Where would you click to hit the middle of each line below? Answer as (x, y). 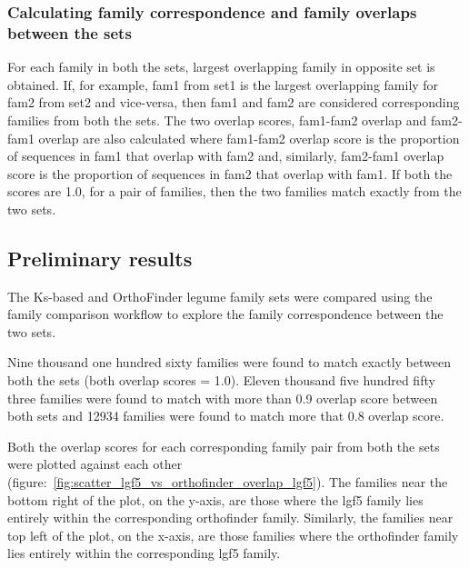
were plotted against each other (95, 464)
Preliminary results (100, 258)
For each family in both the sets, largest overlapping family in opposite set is (221, 67)
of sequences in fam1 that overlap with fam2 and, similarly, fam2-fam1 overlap (226, 156)
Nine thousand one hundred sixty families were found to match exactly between (229, 362)
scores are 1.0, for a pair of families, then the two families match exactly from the (234, 191)
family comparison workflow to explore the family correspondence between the (225, 314)
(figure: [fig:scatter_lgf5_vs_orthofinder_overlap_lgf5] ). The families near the (228, 482)
